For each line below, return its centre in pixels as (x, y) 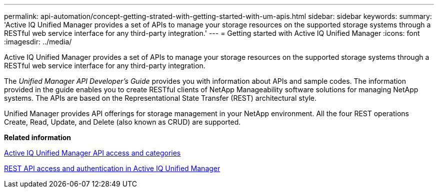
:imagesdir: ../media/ (38, 42)
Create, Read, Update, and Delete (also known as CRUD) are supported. (122, 122)
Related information (38, 137)
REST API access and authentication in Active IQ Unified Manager (112, 168)
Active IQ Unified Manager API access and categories (92, 153)
